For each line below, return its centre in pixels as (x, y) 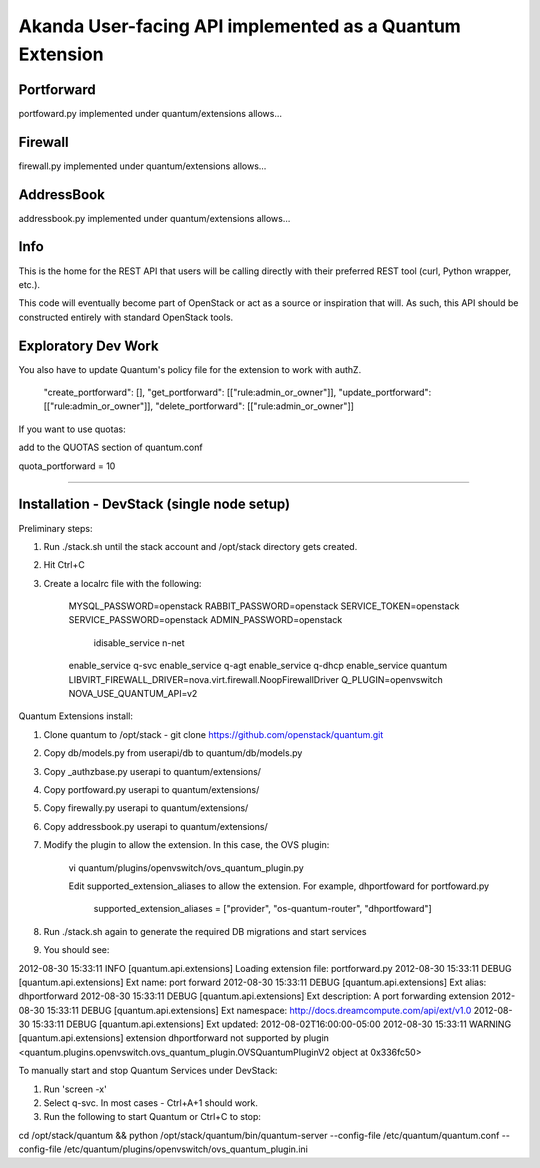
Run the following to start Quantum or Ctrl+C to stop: (152, 1117)
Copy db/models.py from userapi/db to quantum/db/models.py (173, 753)
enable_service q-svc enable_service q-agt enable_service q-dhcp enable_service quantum (258, 666)
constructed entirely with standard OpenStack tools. (126, 317)
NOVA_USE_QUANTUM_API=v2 (133, 694)
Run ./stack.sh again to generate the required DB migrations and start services (205, 931)
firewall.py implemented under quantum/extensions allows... (142, 166)
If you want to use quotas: (72, 429)
